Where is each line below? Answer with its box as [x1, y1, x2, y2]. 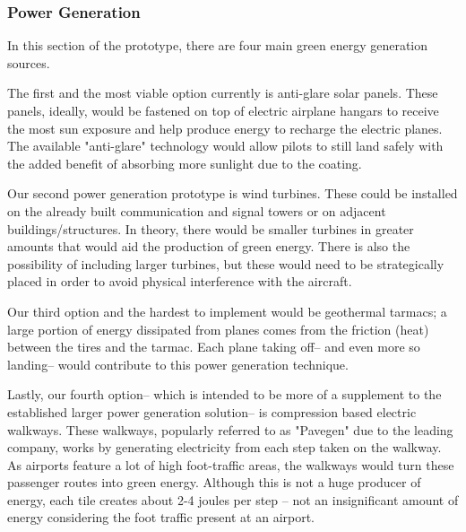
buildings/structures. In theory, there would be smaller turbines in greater [7, 219, 414, 238]
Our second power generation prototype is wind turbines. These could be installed [7, 184, 458, 203]
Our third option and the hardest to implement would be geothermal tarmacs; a [7, 301, 447, 320]
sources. [7, 53, 50, 72]
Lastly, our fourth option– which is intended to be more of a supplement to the [7, 385, 442, 404]
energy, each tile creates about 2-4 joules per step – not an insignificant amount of [7, 490, 459, 509]
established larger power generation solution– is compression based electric [7, 402, 417, 421]
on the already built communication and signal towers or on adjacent [7, 201, 386, 220]
